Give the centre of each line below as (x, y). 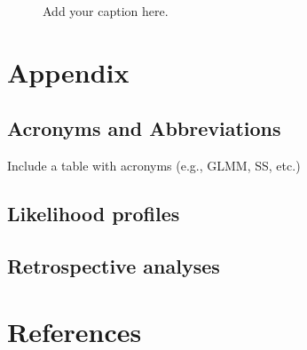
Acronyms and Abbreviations (144, 128)
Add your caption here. (106, 11)
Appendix (68, 72)
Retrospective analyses (114, 265)
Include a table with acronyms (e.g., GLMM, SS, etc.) (154, 166)
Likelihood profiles (94, 214)
